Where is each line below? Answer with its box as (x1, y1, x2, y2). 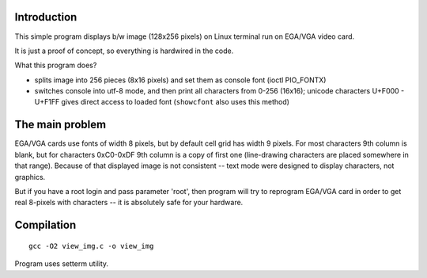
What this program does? (14, 60, 97, 70)
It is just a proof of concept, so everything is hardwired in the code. (14, 46, 234, 55)
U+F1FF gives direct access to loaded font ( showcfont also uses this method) (34, 97, 290, 107)
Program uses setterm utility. (14, 259, 109, 268)
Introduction (14, 10, 77, 24)
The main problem (14, 118, 107, 131)
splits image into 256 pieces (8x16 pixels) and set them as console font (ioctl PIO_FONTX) (34, 75, 327, 85)
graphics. (14, 172, 46, 181)
